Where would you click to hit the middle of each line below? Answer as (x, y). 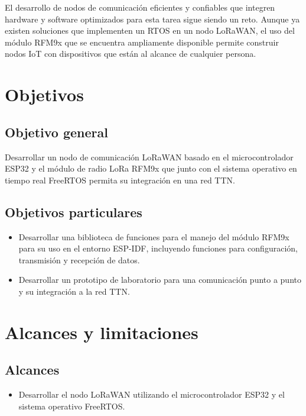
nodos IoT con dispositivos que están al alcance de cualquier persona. (131, 54)
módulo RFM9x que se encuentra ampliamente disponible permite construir (142, 42)
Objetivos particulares (74, 212)
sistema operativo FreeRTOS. (72, 406)
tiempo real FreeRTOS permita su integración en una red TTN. (120, 180)
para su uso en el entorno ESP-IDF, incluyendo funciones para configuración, (158, 248)
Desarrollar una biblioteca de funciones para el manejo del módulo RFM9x (154, 236)
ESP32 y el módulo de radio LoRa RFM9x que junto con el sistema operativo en (151, 168)
